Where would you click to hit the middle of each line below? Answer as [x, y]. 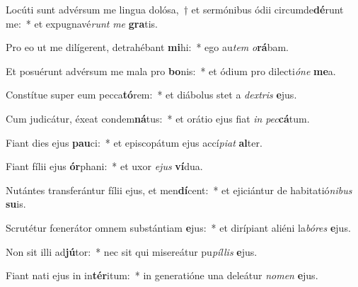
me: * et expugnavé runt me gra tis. [82, 23]
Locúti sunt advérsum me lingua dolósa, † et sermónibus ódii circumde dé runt [175, 9]
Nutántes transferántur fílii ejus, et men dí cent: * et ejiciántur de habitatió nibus [179, 190]
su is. [16, 204]
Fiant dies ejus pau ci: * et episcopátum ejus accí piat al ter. [134, 142]
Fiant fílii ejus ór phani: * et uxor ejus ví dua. [104, 166]
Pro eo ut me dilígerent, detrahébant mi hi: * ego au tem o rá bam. [147, 47]
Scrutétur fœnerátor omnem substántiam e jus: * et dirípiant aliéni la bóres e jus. [178, 227]
